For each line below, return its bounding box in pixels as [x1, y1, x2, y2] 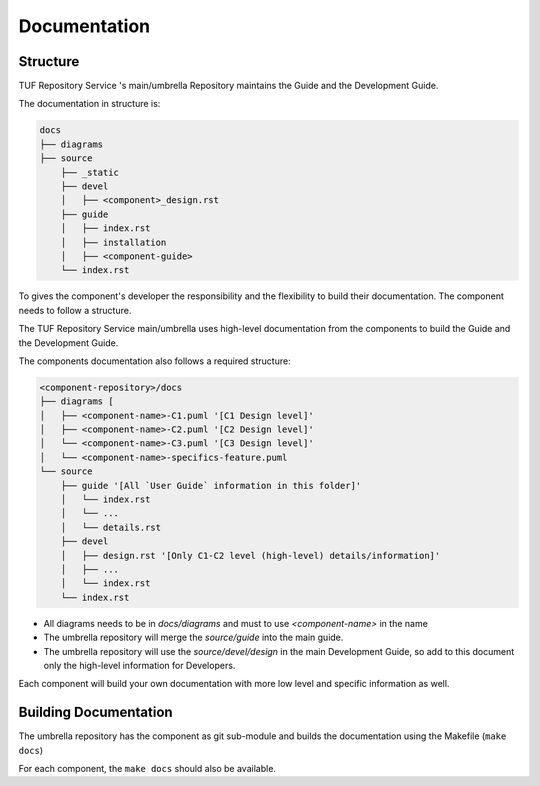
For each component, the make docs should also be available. [18, 762, 277, 774]
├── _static [60, 166, 120, 178]
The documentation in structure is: [18, 98, 161, 110]
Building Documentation [18, 704, 174, 721]
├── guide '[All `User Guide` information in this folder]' [60, 480, 362, 491]
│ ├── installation [60, 236, 167, 248]
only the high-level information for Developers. [43, 659, 236, 671]
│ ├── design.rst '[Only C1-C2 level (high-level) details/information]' [60, 550, 441, 561]
